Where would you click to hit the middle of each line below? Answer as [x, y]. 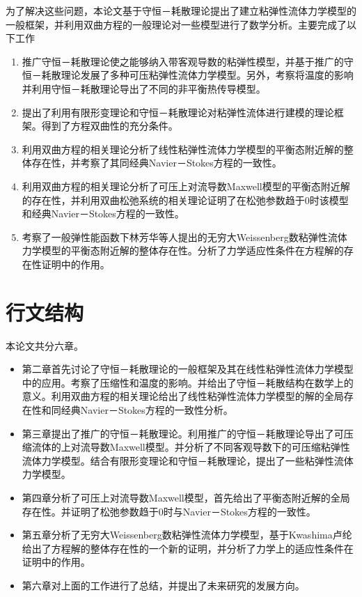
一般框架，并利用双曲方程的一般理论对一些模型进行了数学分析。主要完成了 [176, 24]
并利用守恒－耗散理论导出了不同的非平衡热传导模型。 [144, 88]
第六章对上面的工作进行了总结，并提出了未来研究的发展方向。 [163, 585]
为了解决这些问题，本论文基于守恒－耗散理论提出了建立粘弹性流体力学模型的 [181, 10]
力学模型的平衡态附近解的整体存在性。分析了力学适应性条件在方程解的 [183, 250]
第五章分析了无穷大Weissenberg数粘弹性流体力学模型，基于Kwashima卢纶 [187, 535]
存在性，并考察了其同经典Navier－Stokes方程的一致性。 [157, 163]
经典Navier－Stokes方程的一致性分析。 [147, 410]
